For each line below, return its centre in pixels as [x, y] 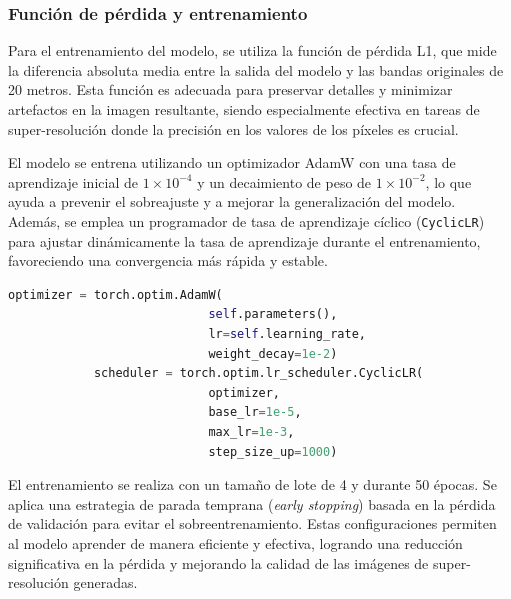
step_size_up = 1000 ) [273, 451]
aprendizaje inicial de [73, 181]
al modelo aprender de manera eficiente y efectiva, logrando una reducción [235, 542]
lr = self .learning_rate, [287, 334]
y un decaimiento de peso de [284, 181]
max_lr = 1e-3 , [251, 431]
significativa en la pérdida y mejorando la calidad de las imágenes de [218, 562]
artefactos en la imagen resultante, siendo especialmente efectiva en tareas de [244, 109]
